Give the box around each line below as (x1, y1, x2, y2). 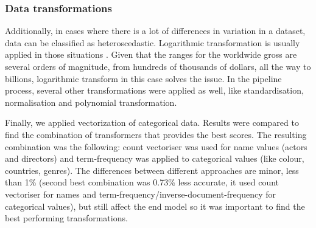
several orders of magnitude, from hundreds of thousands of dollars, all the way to (5, 60, 311, 72)
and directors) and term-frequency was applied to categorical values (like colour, (5, 152, 304, 165)
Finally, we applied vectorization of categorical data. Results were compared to (5, 116, 299, 129)
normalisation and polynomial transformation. (5, 95, 177, 108)
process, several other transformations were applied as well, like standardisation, (5, 84, 304, 97)
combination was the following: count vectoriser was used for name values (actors (5, 140, 307, 153)
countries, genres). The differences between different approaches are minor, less (5, 164, 299, 176)
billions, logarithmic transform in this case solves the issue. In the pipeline (5, 72, 282, 85)
